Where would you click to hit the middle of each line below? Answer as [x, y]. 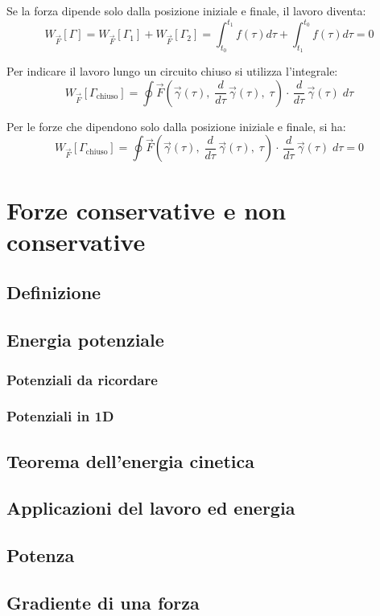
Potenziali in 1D [60, 416]
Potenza [41, 555]
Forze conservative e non [147, 209]
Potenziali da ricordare [82, 379]
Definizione [54, 292]
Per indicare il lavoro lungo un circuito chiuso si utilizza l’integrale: [172, 71]
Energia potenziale [85, 340]
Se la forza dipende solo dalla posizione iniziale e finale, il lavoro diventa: [186, 10]
